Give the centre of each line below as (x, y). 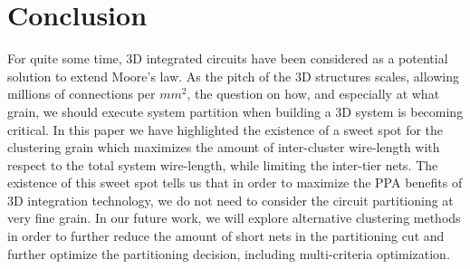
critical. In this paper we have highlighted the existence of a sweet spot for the (225, 129)
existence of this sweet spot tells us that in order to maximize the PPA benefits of (235, 183)
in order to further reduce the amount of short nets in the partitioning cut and (226, 236)
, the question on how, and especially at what (313, 94)
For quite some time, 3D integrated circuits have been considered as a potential (228, 58)
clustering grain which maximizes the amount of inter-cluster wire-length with (224, 147)
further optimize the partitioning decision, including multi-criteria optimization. (229, 253)
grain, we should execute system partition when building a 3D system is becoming (235, 111)
